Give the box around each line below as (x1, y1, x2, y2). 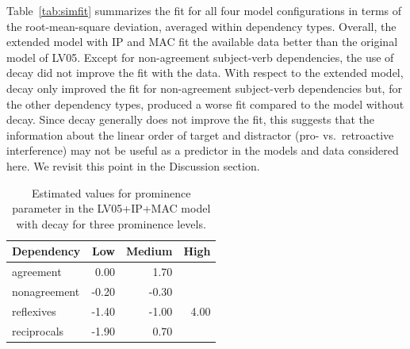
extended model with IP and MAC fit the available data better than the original (6, 33, 398, 50)
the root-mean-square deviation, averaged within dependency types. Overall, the (6, 17, 397, 34)
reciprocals (12, 322, 64, 339)
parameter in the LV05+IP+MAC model (12, 200, 211, 217)
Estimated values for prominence (32, 184, 191, 201)
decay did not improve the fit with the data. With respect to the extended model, (6, 64, 404, 81)
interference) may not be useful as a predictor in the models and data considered (6, 142, 399, 159)
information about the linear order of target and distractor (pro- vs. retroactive (6, 126, 394, 143)
